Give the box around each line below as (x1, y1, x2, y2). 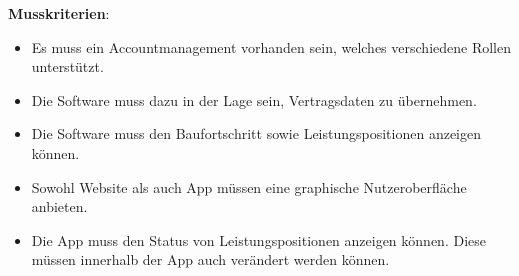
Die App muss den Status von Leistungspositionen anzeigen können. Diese (31, 229, 486, 250)
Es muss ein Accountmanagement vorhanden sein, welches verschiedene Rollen (31, 36, 511, 57)
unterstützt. (31, 56, 104, 77)
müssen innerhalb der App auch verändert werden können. (31, 249, 390, 270)
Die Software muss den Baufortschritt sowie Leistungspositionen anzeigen (31, 123, 482, 144)
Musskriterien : (8, 3, 110, 23)
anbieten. (31, 196, 88, 217)
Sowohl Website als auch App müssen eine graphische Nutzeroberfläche (31, 176, 467, 197)
